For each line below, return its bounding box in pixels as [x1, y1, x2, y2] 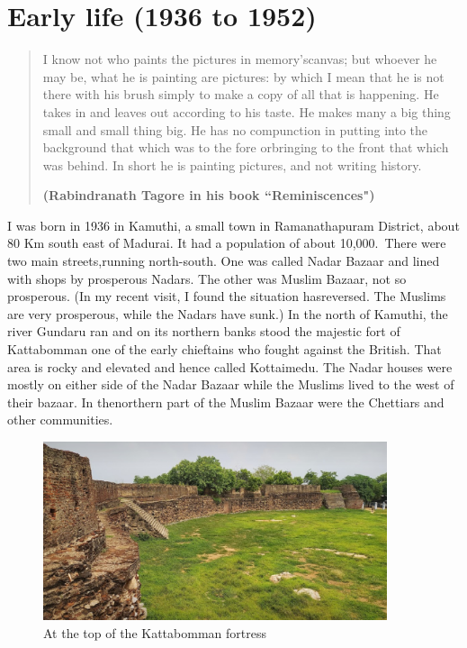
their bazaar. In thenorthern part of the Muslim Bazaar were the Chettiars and [7, 392, 445, 411]
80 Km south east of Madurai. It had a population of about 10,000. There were [7, 233, 446, 252]
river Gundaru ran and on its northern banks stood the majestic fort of [7, 322, 400, 341]
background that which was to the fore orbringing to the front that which [42, 138, 449, 157]
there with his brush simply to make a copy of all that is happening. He [42, 85, 439, 104]
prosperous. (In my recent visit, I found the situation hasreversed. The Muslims [7, 287, 446, 306]
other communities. [7, 410, 113, 429]
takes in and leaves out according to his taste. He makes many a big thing [42, 102, 451, 121]
